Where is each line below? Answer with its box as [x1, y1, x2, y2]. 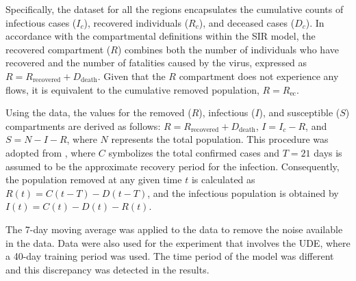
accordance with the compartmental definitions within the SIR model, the [5, 29, 316, 43]
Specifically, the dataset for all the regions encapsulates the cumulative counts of [5, 2, 344, 16]
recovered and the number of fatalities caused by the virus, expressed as [5, 55, 307, 70]
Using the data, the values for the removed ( [5, 105, 192, 120]
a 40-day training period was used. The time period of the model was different [5, 249, 334, 263]
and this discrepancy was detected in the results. [5, 262, 209, 276]
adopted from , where [5, 145, 96, 159]
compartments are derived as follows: [5, 118, 161, 133]
